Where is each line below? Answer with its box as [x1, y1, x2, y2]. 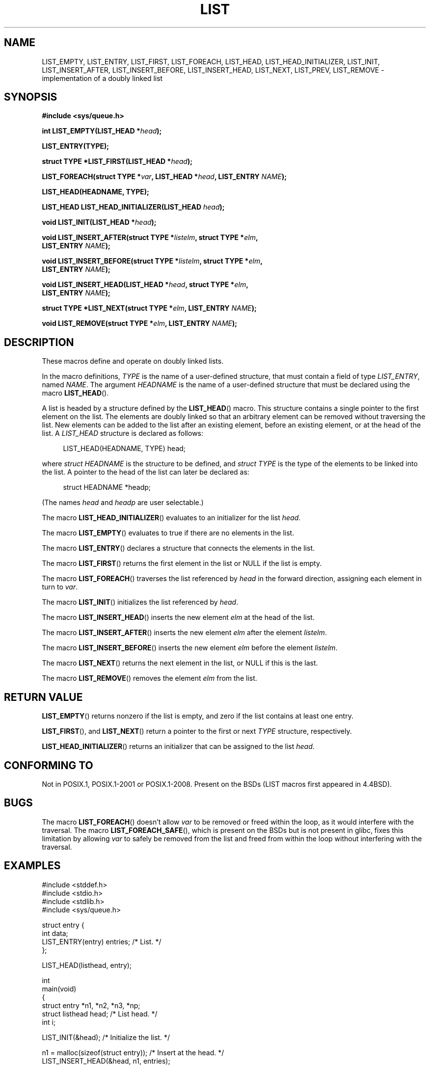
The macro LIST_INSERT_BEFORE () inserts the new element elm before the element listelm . [42, 643, 338, 652]
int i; [42, 1017, 56, 1026]
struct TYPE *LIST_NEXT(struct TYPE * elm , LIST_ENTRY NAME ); [42, 304, 257, 313]
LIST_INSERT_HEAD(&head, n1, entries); [42, 1056, 170, 1065]
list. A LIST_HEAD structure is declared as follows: [42, 429, 204, 438]
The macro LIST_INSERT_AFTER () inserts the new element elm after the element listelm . [42, 628, 327, 637]
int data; [42, 929, 68, 937]
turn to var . [42, 583, 78, 591]
